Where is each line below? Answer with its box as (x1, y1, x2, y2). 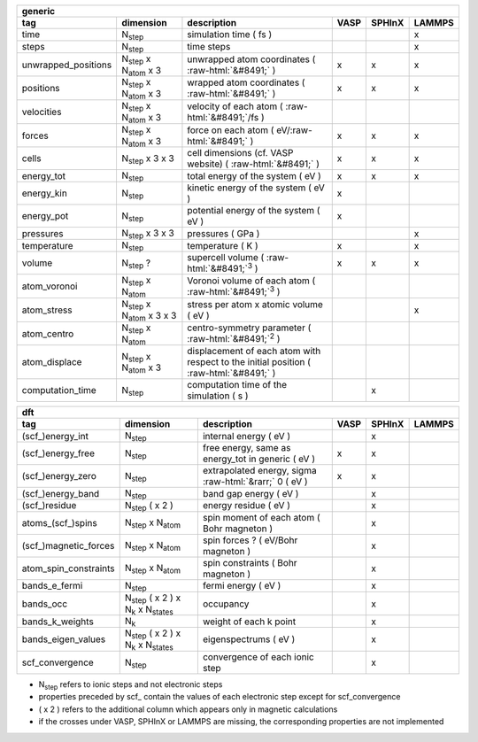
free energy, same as (202, 442, 291, 454)
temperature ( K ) (187, 239, 258, 251)
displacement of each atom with (187, 345, 321, 358)
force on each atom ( (187, 124, 274, 136)
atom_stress (21, 304, 73, 316)
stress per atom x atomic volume (187, 298, 323, 310)
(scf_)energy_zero (21, 470, 96, 483)
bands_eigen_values (21, 633, 106, 645)
